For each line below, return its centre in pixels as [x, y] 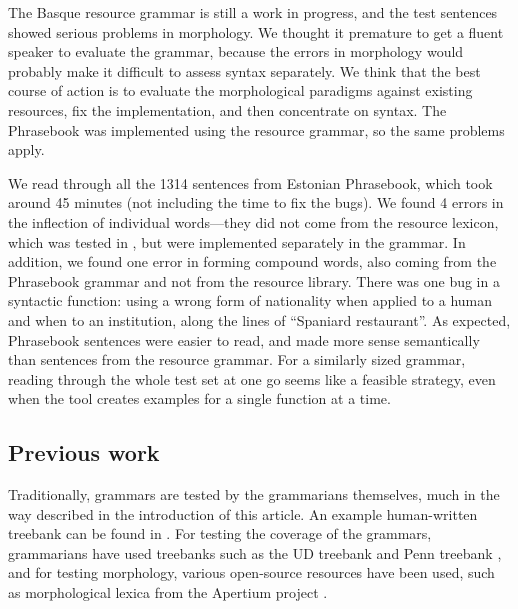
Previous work [84, 452]
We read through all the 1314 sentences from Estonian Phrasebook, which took [250, 182]
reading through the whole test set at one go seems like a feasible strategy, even [252, 378]
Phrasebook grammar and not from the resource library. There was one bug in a [254, 280]
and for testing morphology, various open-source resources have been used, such [251, 572]
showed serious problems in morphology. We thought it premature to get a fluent [256, 31]
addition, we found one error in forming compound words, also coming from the [252, 261]
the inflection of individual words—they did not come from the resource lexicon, [253, 221]
